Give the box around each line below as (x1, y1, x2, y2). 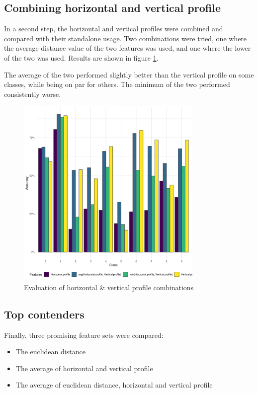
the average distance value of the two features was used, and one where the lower (4, 43, 251, 53)
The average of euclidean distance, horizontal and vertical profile (15, 380, 213, 390)
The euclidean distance (15, 346, 86, 357)
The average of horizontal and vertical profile (15, 363, 153, 373)
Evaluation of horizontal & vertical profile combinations (24, 282, 194, 292)
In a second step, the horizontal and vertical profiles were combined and (4, 23, 223, 34)
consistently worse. (4, 88, 61, 99)
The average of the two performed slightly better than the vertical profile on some (4, 69, 254, 79)
